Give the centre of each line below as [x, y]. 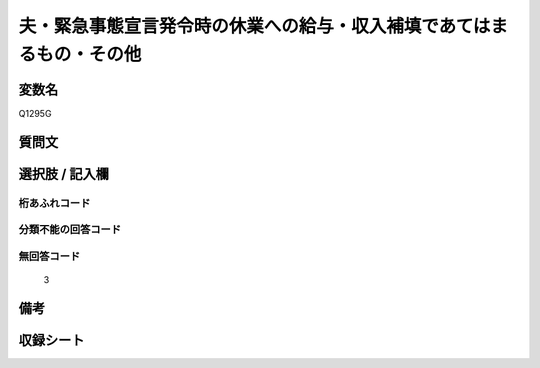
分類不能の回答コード [70, 230]
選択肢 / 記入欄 [64, 173]
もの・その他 [89, 54]
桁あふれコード [54, 203]
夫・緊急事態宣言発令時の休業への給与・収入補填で [228, 26]
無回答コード [49, 256]
